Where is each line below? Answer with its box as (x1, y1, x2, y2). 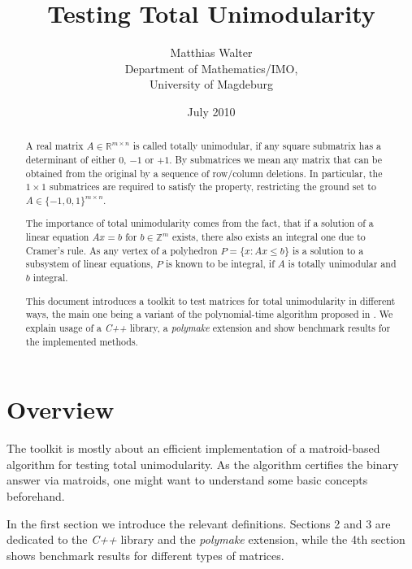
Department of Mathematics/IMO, (124, 59, 298, 76)
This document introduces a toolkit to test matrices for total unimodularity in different (25, 293, 396, 307)
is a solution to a (292, 243, 364, 257)
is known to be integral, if (165, 257, 275, 271)
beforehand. (7, 487, 65, 504)
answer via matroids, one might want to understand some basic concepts (7, 471, 368, 489)
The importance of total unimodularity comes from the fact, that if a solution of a (25, 216, 374, 230)
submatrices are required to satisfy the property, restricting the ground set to (49, 180, 376, 193)
